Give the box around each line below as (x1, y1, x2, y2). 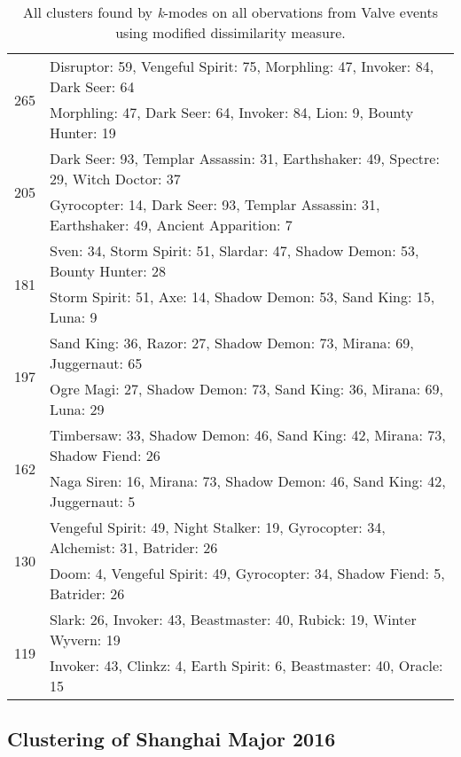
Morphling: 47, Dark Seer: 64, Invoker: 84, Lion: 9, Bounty (50, 102, 414, 122)
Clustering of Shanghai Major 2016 (7, 725, 336, 753)
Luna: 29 (50, 399, 105, 419)
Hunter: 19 (50, 122, 116, 143)
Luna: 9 (50, 307, 98, 327)
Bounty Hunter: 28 (50, 261, 166, 281)
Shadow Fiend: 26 (50, 445, 160, 465)
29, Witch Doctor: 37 (50, 168, 181, 189)
